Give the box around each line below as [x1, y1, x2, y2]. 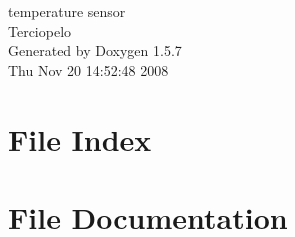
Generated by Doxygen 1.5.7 [8, 40, 182, 61]
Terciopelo [8, 20, 72, 41]
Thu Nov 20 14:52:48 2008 [8, 59, 169, 80]
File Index [8, 118, 152, 159]
